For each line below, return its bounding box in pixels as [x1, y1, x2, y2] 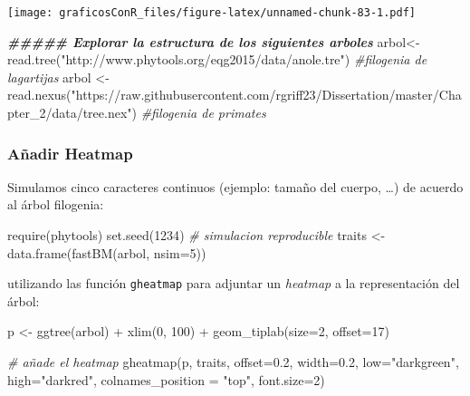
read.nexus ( [7, 85, 72, 104]
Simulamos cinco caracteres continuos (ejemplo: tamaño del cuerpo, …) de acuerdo [7, 177, 464, 196]
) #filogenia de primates [131, 103, 266, 122]
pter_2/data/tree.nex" [7, 103, 132, 122]
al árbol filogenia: [7, 195, 104, 214]
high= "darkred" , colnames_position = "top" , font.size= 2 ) [7, 370, 325, 389]
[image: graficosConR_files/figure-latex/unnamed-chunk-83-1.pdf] [7, 6, 417, 19]
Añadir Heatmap [7, 141, 133, 164]
